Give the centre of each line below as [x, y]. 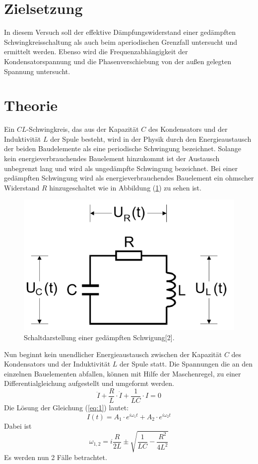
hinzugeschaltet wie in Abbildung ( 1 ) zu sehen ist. [125, 187]
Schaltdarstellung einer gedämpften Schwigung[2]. [99, 337]
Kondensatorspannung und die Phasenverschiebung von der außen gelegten [118, 61]
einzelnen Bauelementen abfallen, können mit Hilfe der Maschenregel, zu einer [123, 373]
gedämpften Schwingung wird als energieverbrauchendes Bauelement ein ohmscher [129, 178]
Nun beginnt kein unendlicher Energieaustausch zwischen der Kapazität [113, 354]
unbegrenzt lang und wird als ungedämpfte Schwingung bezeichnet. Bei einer [121, 168]
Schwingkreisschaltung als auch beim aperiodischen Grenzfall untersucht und [121, 42]
